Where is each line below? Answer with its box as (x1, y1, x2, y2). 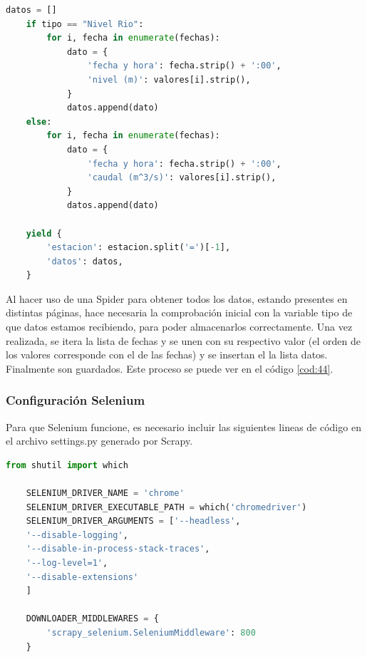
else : (26, 116, 52, 127)
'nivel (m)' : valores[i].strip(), (87, 74, 251, 85)
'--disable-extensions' (26, 571, 139, 582)
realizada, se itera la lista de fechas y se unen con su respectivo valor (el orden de (6, 333, 361, 348)
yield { (26, 228, 62, 239)
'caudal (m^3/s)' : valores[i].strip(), (87, 172, 276, 183)
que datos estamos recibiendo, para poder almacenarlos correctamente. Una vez (6, 319, 353, 334)
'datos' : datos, (46, 256, 123, 267)
